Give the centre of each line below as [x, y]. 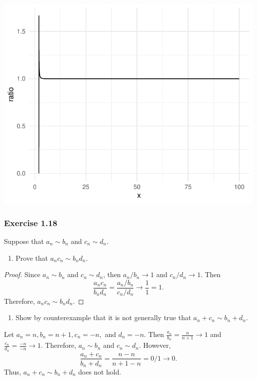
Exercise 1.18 [31, 222]
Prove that [32, 258]
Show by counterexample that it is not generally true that [103, 317]
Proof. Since [22, 274]
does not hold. [100, 372]
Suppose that [24, 241]
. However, [155, 345]
